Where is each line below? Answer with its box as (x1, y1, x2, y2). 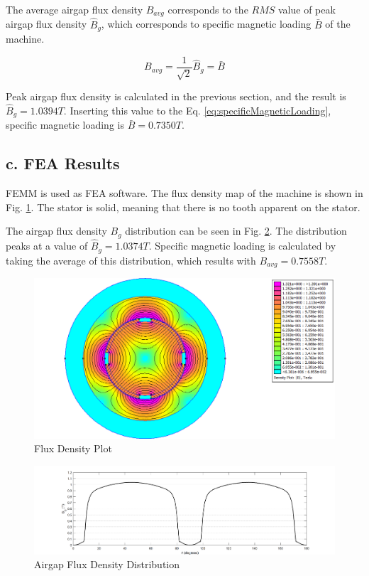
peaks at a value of (6, 238, 88, 253)
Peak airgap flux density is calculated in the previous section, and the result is (6, 89, 346, 104)
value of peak (278, 2, 336, 16)
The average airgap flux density (6, 2, 143, 16)
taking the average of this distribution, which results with (6, 252, 256, 267)
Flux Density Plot (34, 441, 112, 456)
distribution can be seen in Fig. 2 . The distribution (125, 223, 347, 238)
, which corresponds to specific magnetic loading (101, 16, 312, 31)
